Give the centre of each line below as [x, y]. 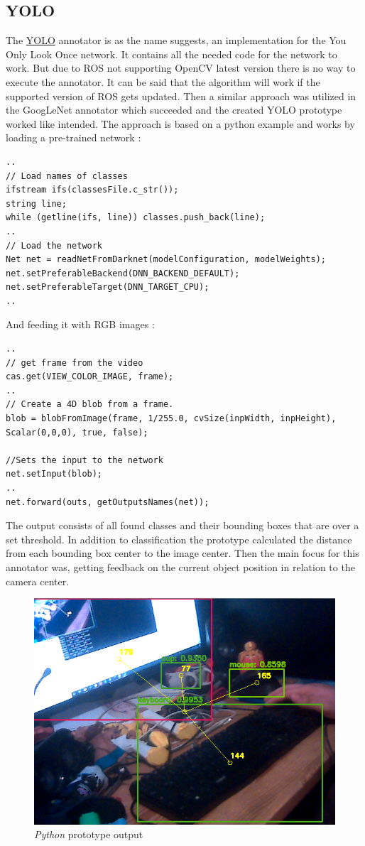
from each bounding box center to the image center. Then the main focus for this [182, 553]
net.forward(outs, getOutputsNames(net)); [108, 502]
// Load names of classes [67, 176]
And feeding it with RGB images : [80, 324]
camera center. [38, 581]
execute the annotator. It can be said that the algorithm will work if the [163, 81]
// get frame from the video [75, 363]
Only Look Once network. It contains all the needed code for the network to [171, 54]
